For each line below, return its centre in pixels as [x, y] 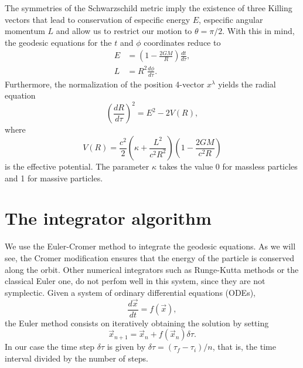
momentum [25, 31]
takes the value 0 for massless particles [228, 166]
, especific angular [231, 19]
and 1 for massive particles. [54, 178]
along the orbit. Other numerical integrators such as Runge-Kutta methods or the [152, 269]
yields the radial [247, 84]
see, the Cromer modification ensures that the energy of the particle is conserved [150, 257]
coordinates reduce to [182, 42]
